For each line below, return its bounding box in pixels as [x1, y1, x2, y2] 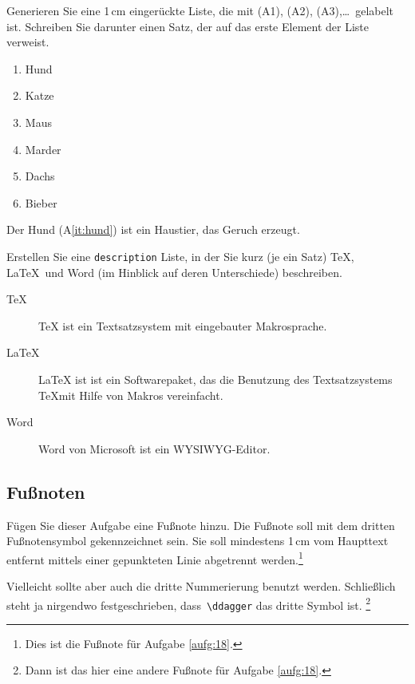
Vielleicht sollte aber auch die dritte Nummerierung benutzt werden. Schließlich [6, 577, 396, 594]
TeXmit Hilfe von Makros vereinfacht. [38, 386, 223, 403]
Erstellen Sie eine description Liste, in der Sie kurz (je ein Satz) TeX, [6, 247, 354, 264]
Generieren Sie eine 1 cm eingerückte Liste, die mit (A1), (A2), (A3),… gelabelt [6, 2, 394, 18]
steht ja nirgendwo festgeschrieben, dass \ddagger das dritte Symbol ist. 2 [6, 594, 371, 613]
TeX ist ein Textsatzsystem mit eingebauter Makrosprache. [38, 317, 327, 334]
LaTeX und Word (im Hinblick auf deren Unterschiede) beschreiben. [6, 263, 342, 280]
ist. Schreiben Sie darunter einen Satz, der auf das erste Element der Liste [6, 18, 369, 34]
